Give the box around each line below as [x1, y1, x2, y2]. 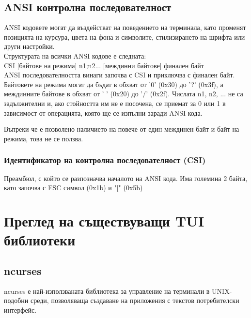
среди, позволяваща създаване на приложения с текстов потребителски [30, 295, 239, 305]
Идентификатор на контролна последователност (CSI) [4, 154, 206, 166]
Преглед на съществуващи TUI [4, 211, 204, 230]
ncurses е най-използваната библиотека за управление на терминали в [4, 286, 210, 296]
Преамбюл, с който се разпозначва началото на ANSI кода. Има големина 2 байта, [4, 173, 248, 183]
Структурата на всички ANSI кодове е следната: [4, 50, 146, 61]
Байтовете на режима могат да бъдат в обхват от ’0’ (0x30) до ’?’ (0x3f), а [4, 79, 223, 89]
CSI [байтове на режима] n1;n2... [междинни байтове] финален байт [4, 60, 204, 70]
